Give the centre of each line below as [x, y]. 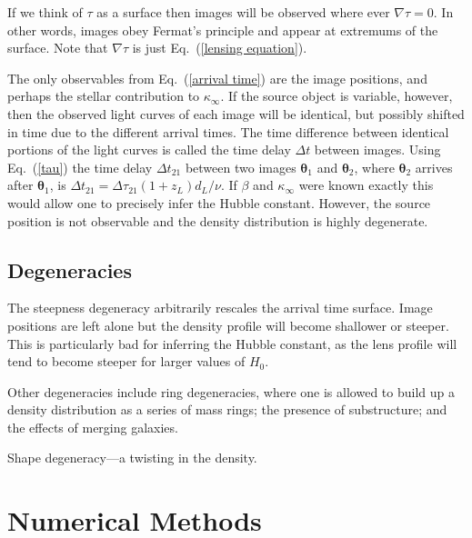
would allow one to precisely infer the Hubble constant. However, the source [219, 202]
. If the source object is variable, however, [336, 96]
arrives [434, 167]
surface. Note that [58, 48]
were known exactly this [366, 185]
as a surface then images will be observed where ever [243, 12]
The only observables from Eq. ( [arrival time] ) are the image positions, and [217, 78]
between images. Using [377, 149]
